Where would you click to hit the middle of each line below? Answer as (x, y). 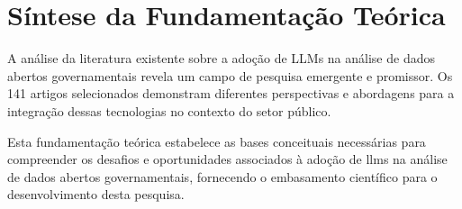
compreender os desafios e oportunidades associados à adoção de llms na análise (227, 159)
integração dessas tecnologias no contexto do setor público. (169, 110)
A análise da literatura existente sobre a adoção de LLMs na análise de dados (221, 58)
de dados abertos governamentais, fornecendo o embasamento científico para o (222, 176)
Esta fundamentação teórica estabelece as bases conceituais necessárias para (217, 141)
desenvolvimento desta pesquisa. (96, 194)
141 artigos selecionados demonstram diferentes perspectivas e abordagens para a (231, 93)
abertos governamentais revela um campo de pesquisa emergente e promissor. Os (230, 75)
